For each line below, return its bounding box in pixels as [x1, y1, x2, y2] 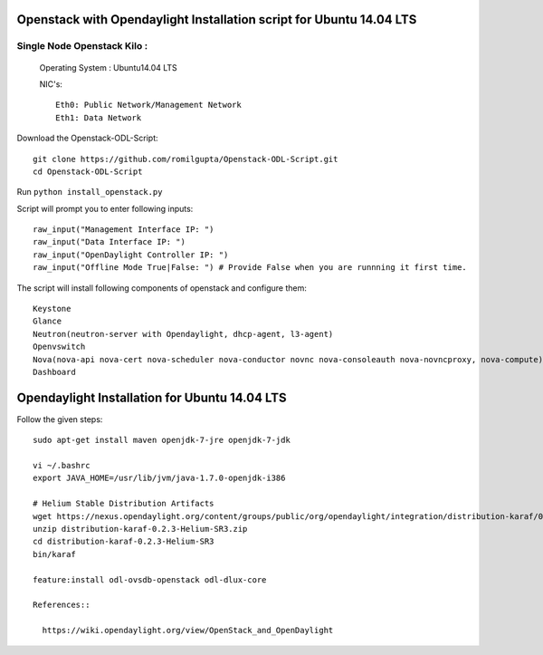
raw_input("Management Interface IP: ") [33, 225, 214, 235]
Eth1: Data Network [55, 112, 142, 122]
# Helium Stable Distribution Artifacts [33, 498, 214, 509]
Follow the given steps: [16, 413, 103, 425]
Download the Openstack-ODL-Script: [16, 132, 158, 144]
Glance [33, 316, 62, 326]
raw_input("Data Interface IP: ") [33, 236, 186, 247]
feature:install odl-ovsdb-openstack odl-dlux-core [33, 574, 267, 584]
